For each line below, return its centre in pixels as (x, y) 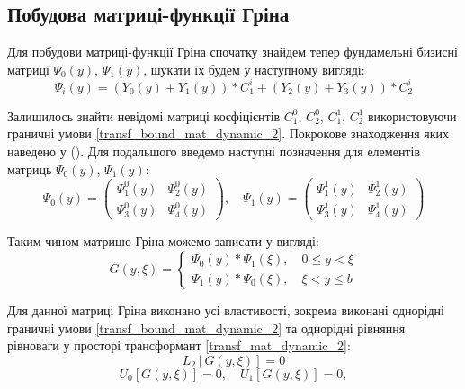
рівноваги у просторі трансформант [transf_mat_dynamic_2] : (179, 345)
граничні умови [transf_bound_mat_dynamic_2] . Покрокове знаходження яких (228, 133)
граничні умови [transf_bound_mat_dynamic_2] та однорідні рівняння (206, 327)
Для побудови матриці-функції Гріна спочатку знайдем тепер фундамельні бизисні (232, 52)
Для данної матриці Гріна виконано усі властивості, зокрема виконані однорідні (226, 309)
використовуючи (412, 115)
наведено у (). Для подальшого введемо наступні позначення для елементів (214, 151)
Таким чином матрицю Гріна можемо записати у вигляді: (163, 241)
